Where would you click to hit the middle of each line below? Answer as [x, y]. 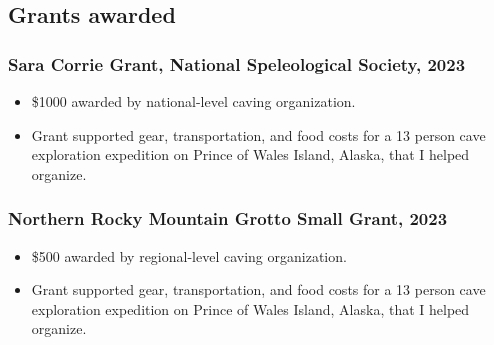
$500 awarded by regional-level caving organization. [189, 255]
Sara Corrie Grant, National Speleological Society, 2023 [237, 63]
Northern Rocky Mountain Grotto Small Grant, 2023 [228, 218]
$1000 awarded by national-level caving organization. [193, 101]
